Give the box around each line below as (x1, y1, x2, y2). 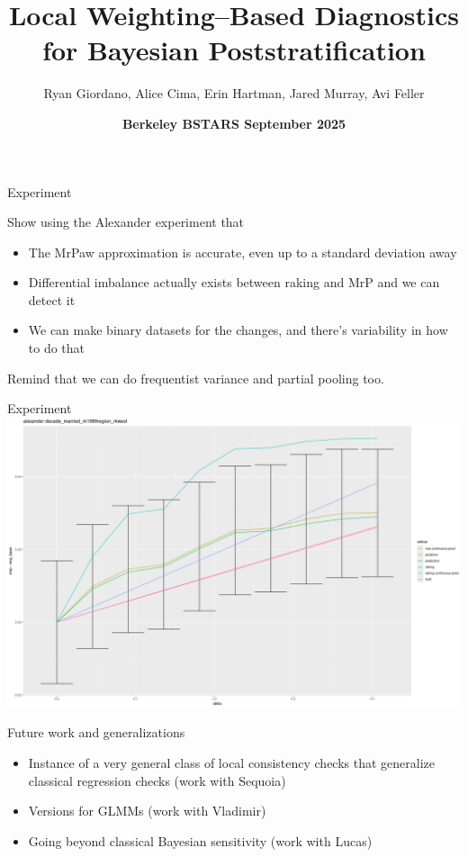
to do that (28, 338, 85, 357)
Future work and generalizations (7, 723, 185, 742)
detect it (28, 290, 76, 309)
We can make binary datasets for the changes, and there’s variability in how (28, 320, 448, 339)
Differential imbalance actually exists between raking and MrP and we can (28, 273, 440, 292)
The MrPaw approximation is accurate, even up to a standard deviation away (28, 242, 457, 261)
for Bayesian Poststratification (42, 32, 426, 68)
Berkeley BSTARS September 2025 (121, 113, 346, 132)
